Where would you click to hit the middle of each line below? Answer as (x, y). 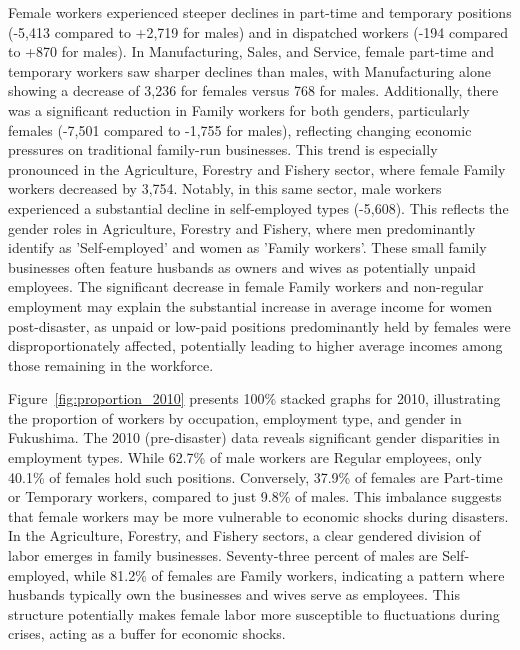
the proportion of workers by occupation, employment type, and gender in (235, 417)
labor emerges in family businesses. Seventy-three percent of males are (223, 555)
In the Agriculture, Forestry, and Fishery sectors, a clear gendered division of (244, 535)
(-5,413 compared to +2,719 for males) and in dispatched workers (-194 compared (258, 31)
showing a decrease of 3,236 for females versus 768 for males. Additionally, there (253, 90)
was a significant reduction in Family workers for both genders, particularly (239, 109)
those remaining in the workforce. (111, 364)
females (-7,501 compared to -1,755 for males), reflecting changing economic (240, 129)
